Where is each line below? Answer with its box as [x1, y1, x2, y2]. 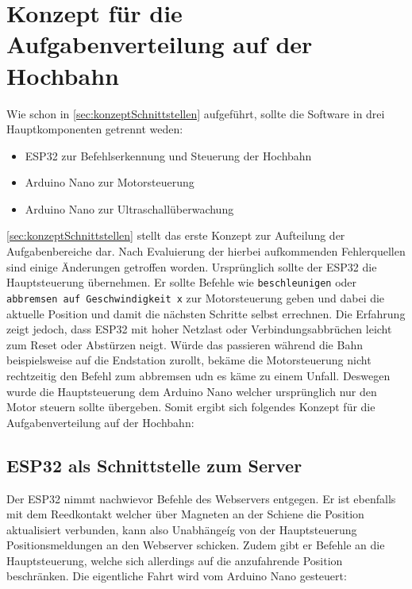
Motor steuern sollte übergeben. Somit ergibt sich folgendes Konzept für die [6, 398, 375, 415]
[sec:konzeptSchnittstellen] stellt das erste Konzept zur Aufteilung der [6, 227, 345, 244]
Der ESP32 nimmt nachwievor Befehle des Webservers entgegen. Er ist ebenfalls [6, 490, 396, 506]
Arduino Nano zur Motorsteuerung [25, 174, 194, 191]
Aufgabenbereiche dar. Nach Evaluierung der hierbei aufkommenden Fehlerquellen [6, 243, 406, 260]
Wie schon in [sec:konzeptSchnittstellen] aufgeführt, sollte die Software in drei [6, 105, 385, 121]
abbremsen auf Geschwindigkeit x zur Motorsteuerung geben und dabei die [6, 289, 385, 306]
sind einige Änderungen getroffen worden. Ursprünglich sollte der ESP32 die [6, 258, 377, 275]
